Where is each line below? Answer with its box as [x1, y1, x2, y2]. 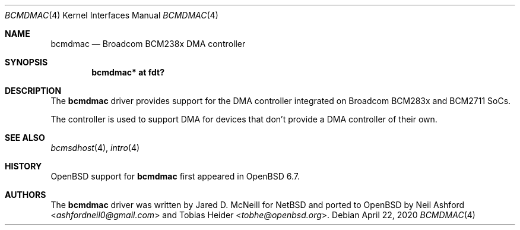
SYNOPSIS [5, 57, 48, 67]
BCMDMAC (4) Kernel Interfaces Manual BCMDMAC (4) [5, 10, 218, 20]
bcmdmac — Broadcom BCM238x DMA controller [50, 39, 246, 49]
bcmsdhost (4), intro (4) [50, 143, 140, 153]
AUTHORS [5, 190, 46, 200]
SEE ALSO [5, 133, 45, 143]
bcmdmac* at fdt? [91, 67, 164, 77]
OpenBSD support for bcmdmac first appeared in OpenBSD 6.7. [50, 171, 300, 181]
